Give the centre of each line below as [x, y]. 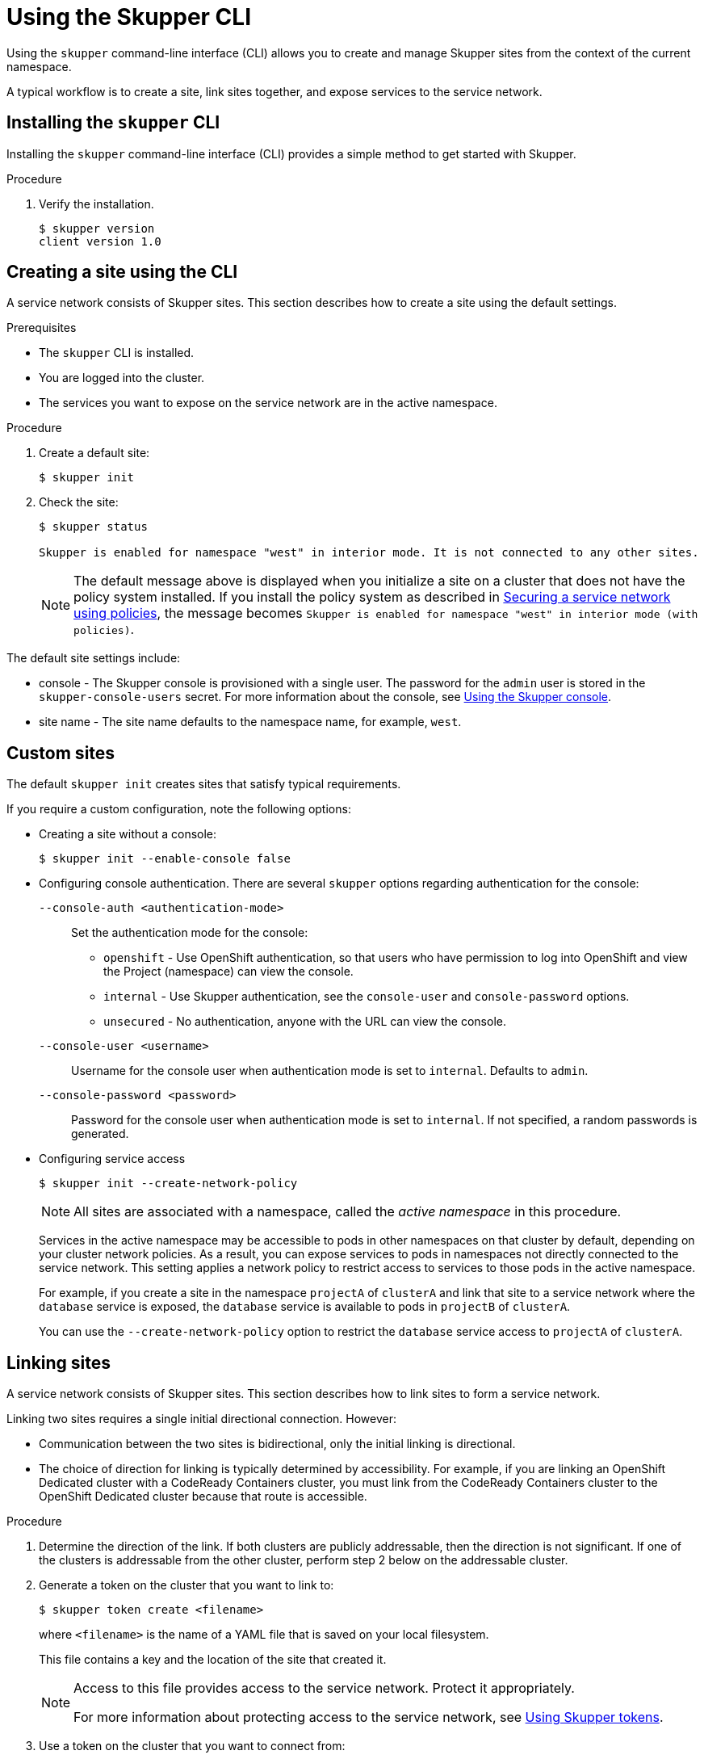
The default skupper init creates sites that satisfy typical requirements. [204, 784]
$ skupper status [93, 527]
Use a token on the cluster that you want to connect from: [192, 1746]
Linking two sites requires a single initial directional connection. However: [201, 1419]
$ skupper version [97, 228]
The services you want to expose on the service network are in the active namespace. [268, 403]
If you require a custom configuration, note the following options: [179, 809]
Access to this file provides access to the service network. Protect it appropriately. [324, 1688]
